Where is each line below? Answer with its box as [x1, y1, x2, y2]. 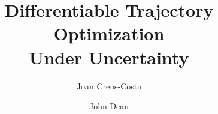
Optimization [53, 21, 165, 46]
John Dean [89, 100, 129, 112]
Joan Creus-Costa [76, 79, 142, 92]
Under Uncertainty [29, 44, 189, 69]
